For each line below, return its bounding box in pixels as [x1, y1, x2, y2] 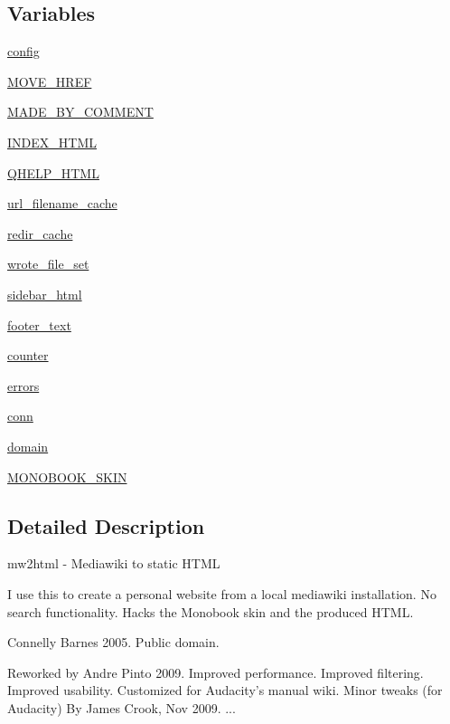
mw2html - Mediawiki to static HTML [7, 554, 220, 573]
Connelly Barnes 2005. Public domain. [7, 633, 220, 652]
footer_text [7, 315, 71, 334]
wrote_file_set [7, 254, 89, 273]
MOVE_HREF [7, 71, 92, 90]
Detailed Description [7, 511, 205, 539]
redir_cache [7, 224, 73, 243]
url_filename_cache [7, 194, 117, 213]
